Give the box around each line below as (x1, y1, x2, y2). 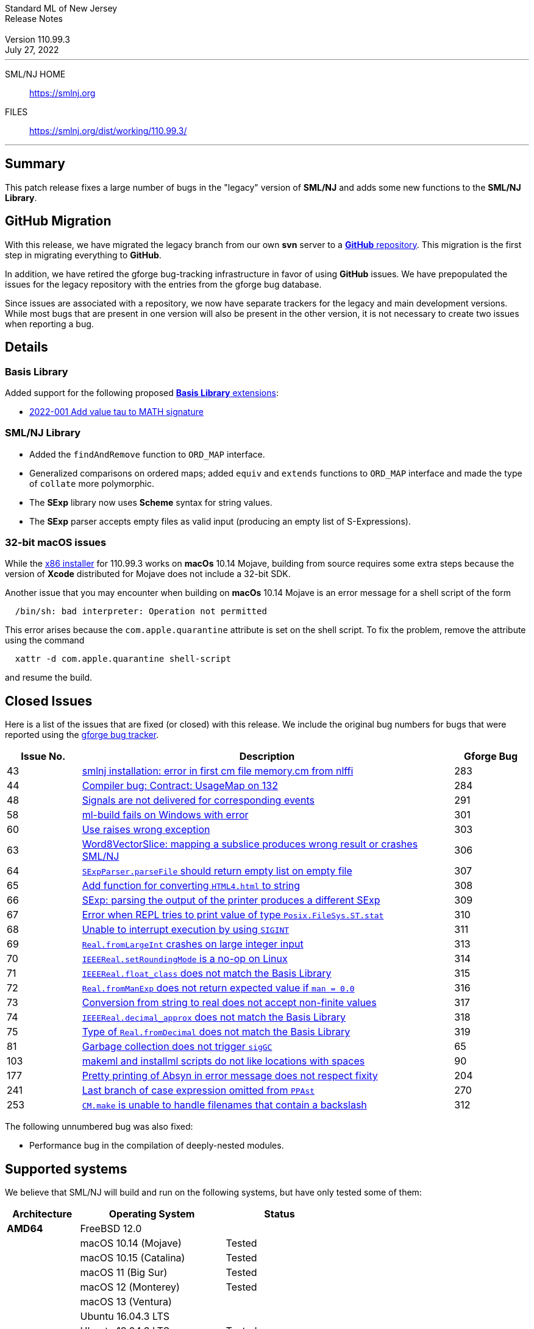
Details (5, 339, 48, 355)
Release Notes (5, 13, 63, 24)
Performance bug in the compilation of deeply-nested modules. (29, 1140, 284, 1151)
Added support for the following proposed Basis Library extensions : (5, 387, 279, 398)
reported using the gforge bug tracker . (5, 729, 159, 740)
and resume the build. (5, 672, 93, 683)
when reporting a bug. (5, 318, 94, 329)
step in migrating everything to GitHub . (5, 249, 162, 260)
